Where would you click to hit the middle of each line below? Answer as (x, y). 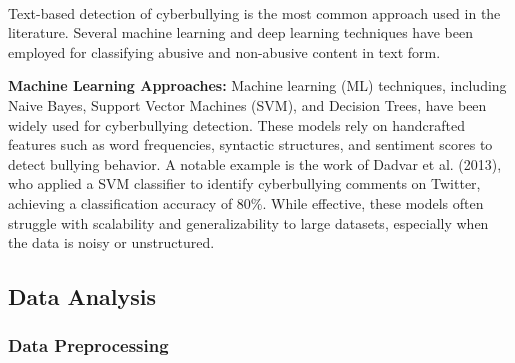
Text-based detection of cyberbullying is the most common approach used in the (254, 12)
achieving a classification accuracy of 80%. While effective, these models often (246, 202)
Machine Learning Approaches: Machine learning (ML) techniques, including (257, 85)
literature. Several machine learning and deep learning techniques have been (241, 32)
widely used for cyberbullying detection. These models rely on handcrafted (236, 124)
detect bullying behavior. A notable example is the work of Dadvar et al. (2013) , (255, 163)
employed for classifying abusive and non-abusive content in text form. (224, 51)
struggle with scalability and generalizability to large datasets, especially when (248, 222)
